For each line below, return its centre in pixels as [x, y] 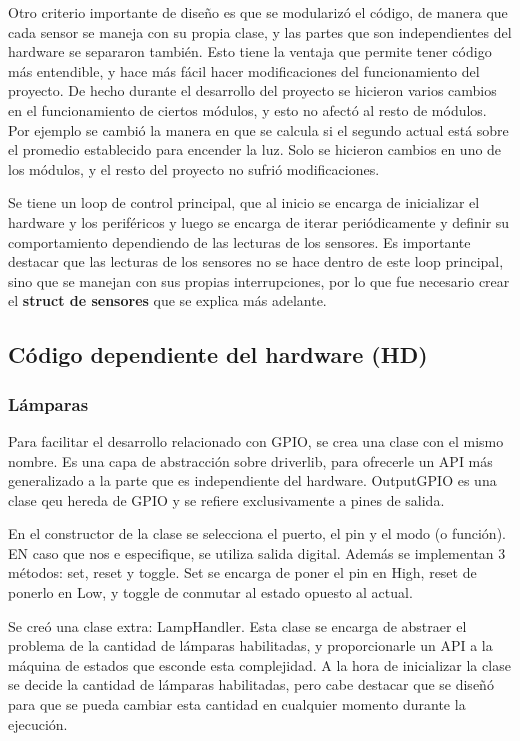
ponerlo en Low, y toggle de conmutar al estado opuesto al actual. [210, 592]
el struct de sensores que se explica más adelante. [167, 300]
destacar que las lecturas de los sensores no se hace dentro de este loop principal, [256, 261]
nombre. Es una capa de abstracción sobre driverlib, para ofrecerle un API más [250, 460]
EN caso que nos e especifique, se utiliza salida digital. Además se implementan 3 [257, 552]
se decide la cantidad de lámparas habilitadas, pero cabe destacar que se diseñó [251, 684]
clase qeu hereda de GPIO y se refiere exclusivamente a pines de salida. [226, 499]
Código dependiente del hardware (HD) [218, 354]
